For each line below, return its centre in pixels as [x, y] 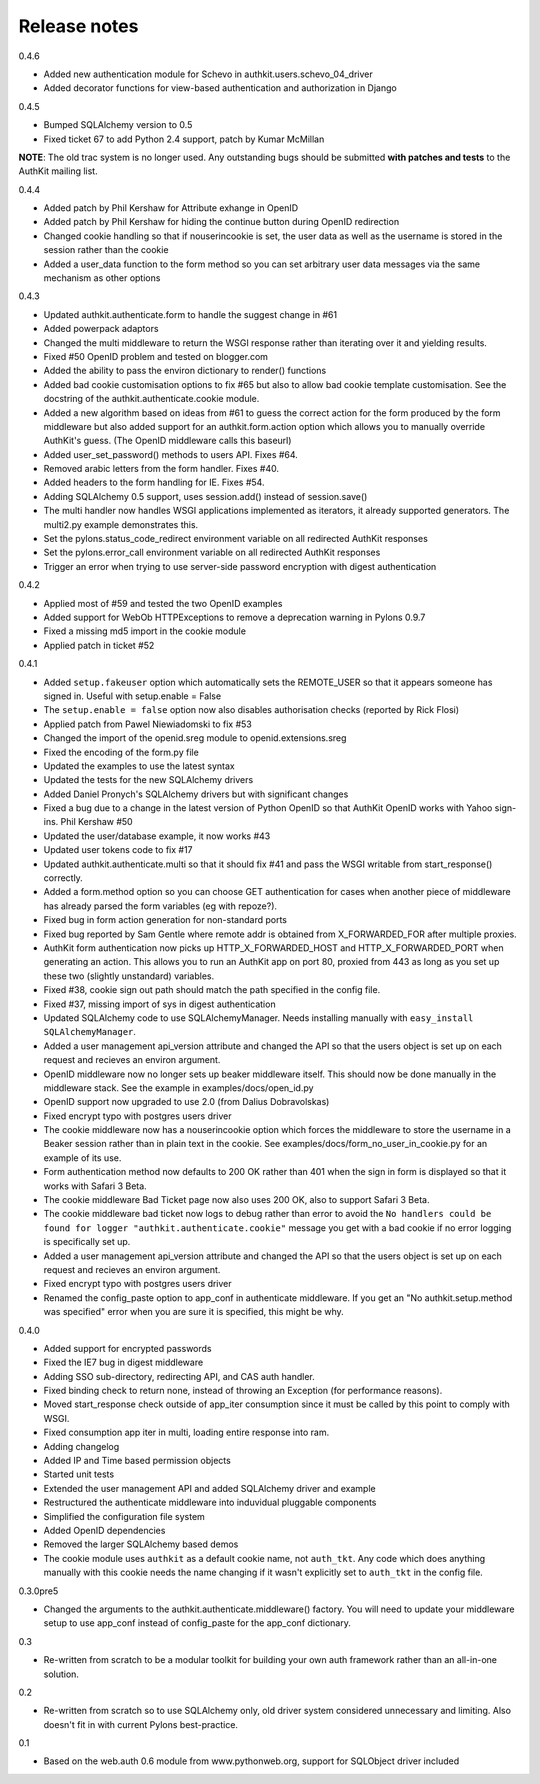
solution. [61, 1674]
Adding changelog [81, 1446]
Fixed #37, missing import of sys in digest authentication [159, 1004]
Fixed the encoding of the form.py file [121, 752]
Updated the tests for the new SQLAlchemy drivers [148, 780]
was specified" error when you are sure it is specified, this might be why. [193, 1312]
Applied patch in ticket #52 [99, 645]
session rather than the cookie [106, 250]
